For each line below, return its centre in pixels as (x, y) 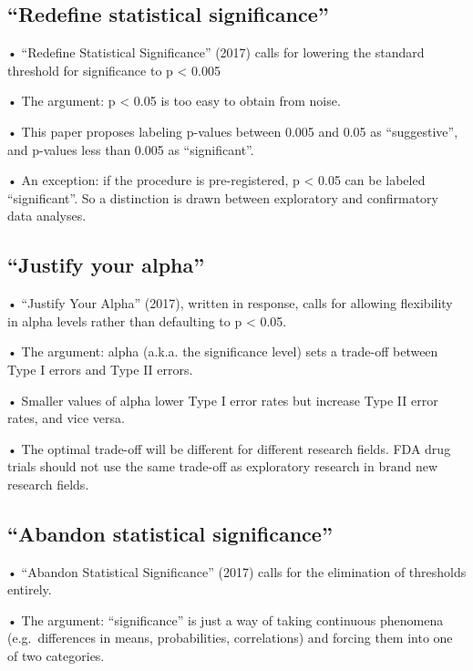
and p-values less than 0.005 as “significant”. (131, 149)
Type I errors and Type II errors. (100, 369)
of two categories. (56, 656)
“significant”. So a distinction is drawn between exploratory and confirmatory (223, 197)
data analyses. (47, 216)
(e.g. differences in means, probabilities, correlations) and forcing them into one (230, 638)
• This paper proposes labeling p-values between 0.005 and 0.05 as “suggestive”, (233, 131)
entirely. (30, 589)
